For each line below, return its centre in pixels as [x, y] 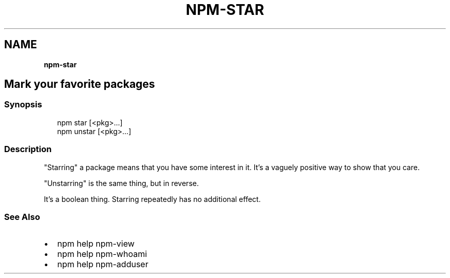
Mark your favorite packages [80, 84]
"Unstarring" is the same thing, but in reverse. [121, 183]
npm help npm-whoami [102, 254]
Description [28, 149]
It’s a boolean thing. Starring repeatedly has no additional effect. [152, 199]
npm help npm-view [96, 244]
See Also [22, 217]
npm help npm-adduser [103, 264]
